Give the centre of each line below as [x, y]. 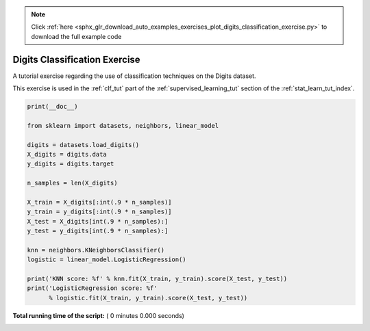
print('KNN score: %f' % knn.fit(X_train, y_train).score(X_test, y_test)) [157, 279]
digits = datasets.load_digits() [83, 145]
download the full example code [76, 36]
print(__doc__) [52, 107]
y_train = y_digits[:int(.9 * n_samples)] [99, 212]
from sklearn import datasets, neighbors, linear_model [123, 125]
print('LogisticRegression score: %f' [92, 288]
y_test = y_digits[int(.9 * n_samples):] [98, 231]
